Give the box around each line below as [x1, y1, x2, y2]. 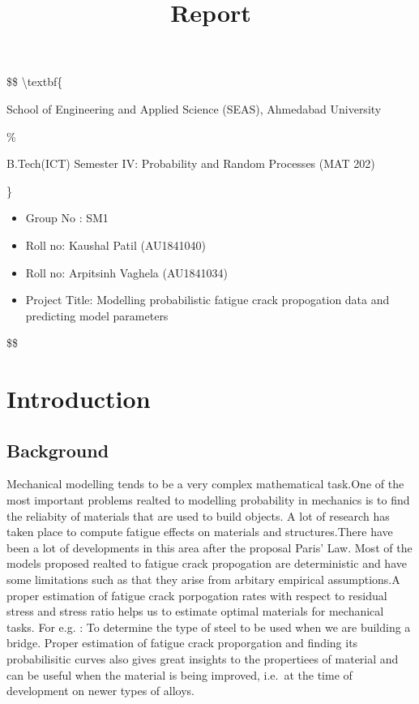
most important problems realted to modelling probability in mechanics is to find [6, 492, 410, 509]
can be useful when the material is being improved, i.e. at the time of [6, 666, 353, 683]
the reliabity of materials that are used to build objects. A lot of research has [6, 507, 390, 524]
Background [6, 437, 109, 462]
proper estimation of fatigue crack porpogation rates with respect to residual [6, 586, 387, 603]
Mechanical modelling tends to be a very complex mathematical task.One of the [6, 475, 404, 492]
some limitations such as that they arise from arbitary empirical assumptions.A [6, 571, 400, 588]
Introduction [6, 382, 151, 415]
